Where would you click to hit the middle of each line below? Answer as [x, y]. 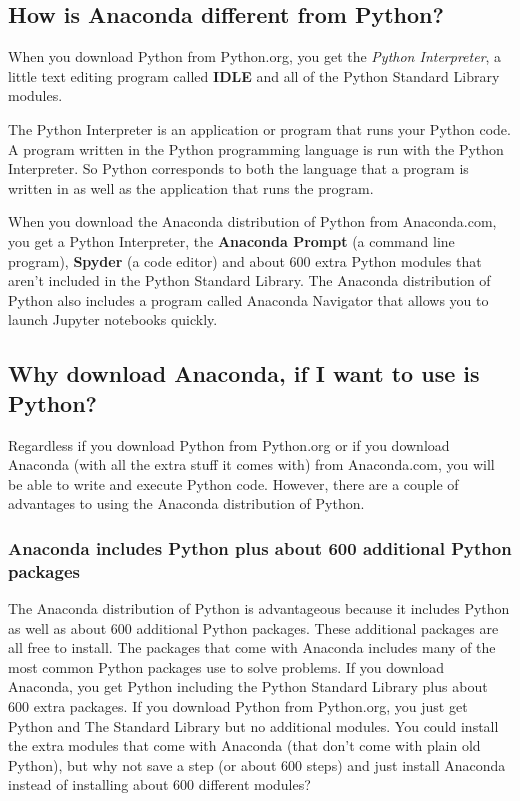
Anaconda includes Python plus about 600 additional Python [260, 547]
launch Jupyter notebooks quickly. [113, 319]
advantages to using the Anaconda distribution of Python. [186, 503]
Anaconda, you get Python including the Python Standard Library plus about [248, 686]
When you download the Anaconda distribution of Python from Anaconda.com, [252, 221]
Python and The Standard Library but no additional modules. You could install [253, 725]
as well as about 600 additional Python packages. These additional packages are [253, 627]
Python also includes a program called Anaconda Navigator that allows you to [248, 299]
